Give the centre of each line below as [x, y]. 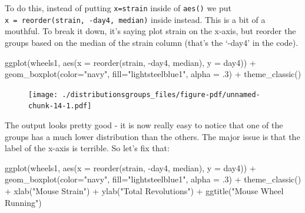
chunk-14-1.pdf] [60, 106]
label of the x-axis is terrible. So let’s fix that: [87, 148]
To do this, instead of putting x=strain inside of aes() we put [118, 8]
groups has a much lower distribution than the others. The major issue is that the [152, 136]
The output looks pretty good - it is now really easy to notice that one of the [144, 125]
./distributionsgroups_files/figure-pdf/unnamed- [161, 94]
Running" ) [23, 202]
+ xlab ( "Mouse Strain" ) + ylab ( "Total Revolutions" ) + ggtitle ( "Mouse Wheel [144, 190]
